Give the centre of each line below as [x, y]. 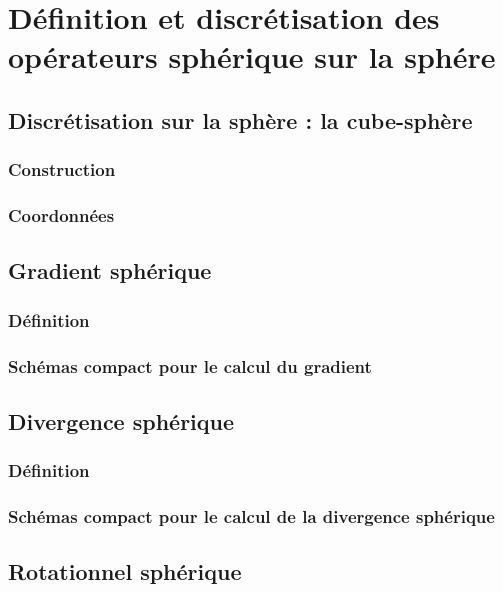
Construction [62, 169]
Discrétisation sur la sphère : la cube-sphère [240, 119]
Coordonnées [61, 215]
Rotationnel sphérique [125, 571]
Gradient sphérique [110, 270]
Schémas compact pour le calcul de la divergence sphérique [251, 516]
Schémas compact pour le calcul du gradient [190, 365]
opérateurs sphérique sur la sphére [252, 56]
